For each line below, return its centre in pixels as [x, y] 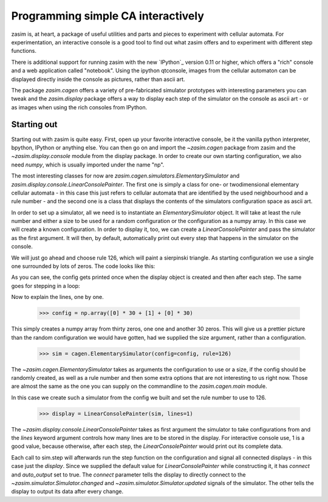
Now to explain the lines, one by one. [58, 297]
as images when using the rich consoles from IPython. [79, 107]
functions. [24, 51]
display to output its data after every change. [67, 492]
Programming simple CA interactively [108, 16]
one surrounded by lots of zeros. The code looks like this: [83, 266]
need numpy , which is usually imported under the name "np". [88, 165]
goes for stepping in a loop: [46, 286]
